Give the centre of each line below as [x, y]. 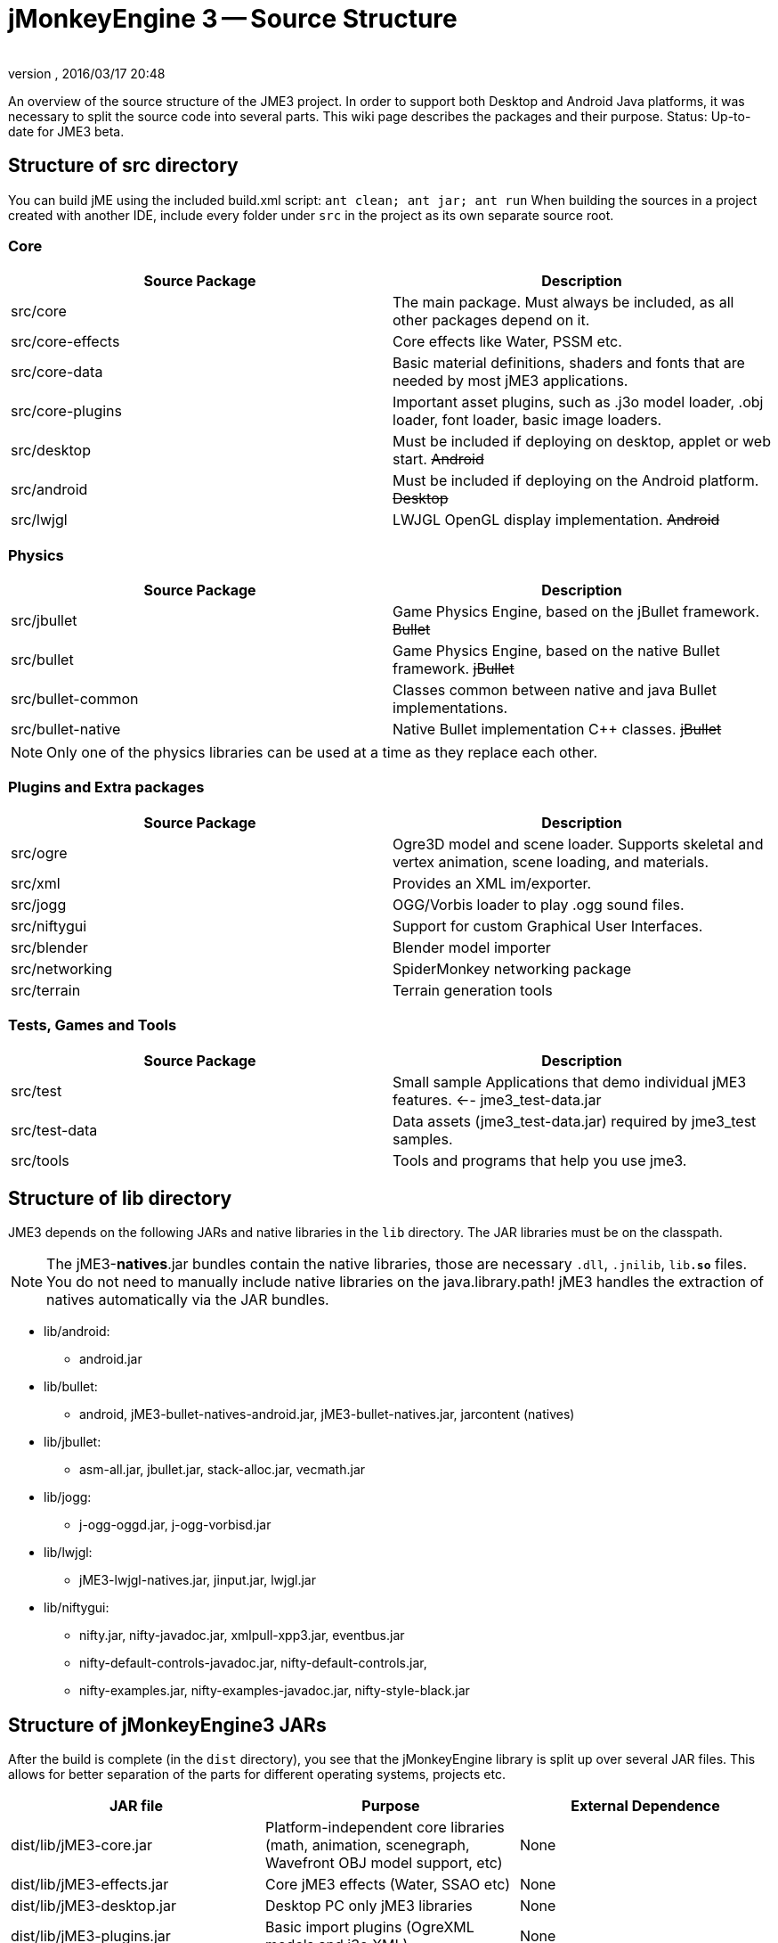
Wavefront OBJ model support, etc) [384, 1863]
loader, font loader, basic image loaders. [527, 420]
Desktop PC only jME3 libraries [369, 1906]
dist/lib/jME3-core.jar [81, 1845]
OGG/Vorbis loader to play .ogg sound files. [539, 904]
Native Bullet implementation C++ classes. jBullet [557, 730]
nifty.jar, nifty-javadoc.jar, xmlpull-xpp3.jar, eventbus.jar [242, 1636]
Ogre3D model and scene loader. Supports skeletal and [578, 844]
